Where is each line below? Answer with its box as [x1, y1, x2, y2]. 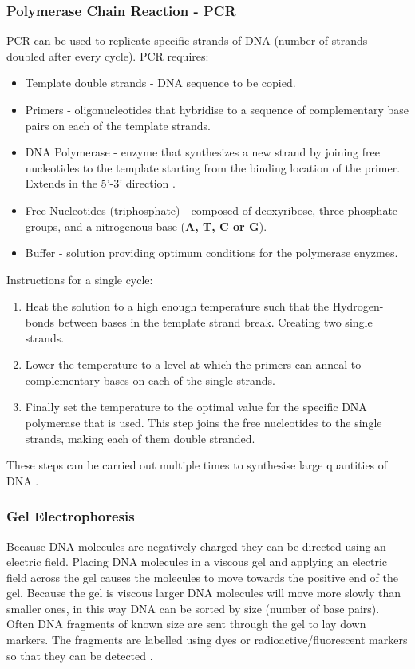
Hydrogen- [332, 298, 384, 315]
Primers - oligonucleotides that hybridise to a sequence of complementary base [25, 101, 409, 117]
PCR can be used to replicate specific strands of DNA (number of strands [6, 32, 368, 49]
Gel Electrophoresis [6, 506, 135, 526]
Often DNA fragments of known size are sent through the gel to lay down [6, 616, 366, 632]
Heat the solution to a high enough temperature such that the [25, 298, 329, 315]
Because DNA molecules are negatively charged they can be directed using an [6, 537, 386, 554]
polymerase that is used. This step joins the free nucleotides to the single [25, 414, 382, 430]
